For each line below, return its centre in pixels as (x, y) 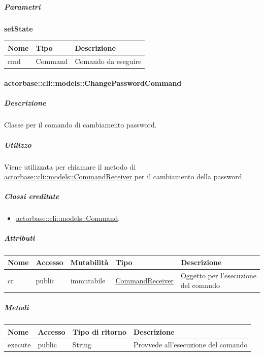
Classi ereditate (32, 196)
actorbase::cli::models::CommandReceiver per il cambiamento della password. (124, 176)
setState (19, 28)
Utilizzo (18, 144)
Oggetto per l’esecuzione (218, 275)
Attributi (20, 238)
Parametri (22, 6)
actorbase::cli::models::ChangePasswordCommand (93, 83)
